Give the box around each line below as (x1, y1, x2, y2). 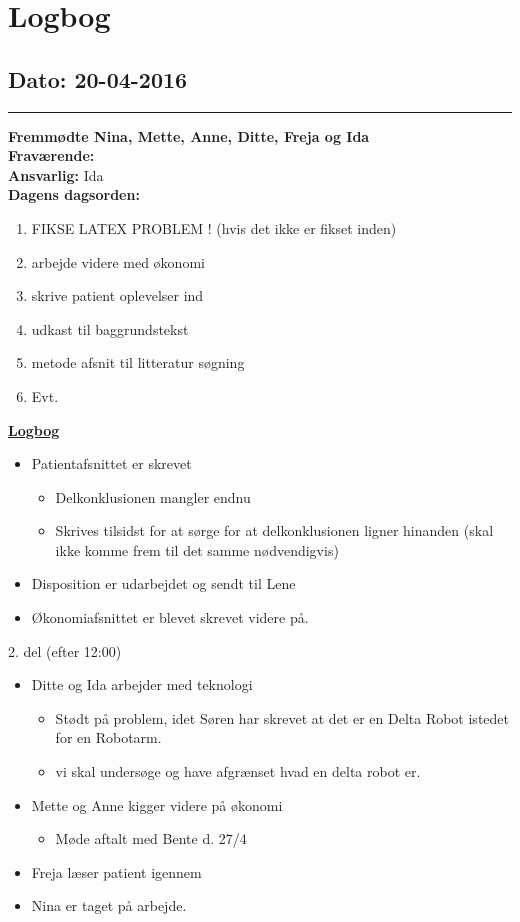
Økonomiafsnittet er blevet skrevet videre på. (31, 607, 309, 628)
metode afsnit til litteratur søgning (31, 352, 245, 373)
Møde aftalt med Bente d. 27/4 (55, 828, 247, 849)
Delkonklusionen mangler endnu (55, 486, 251, 507)
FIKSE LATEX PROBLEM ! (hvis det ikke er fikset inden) (31, 217, 397, 238)
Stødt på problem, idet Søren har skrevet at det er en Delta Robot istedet (55, 707, 509, 728)
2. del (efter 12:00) (8, 640, 122, 661)
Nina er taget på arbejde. (31, 895, 187, 916)
